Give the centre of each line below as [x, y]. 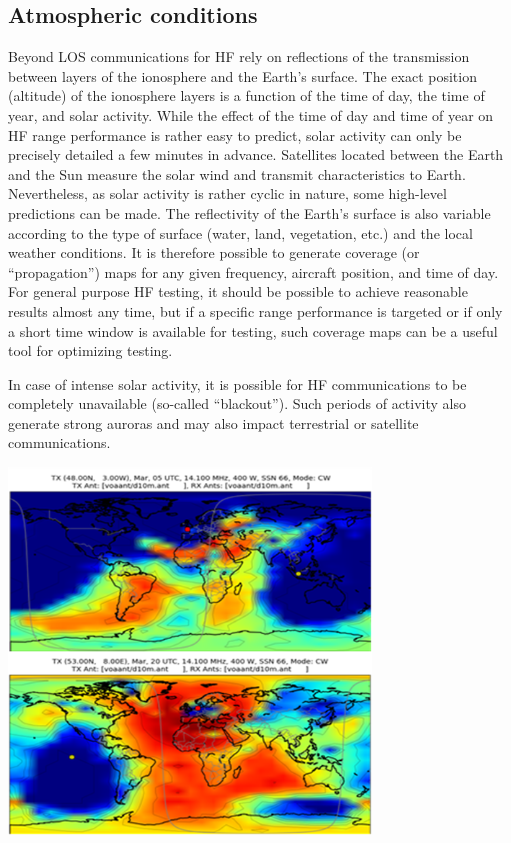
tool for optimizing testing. [90, 350]
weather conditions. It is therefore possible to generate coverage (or [214, 252]
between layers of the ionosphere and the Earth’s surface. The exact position [242, 75]
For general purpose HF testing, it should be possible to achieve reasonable [238, 291]
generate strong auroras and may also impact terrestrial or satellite [213, 422]
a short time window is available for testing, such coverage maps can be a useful [253, 330]
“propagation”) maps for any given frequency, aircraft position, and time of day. [253, 271]
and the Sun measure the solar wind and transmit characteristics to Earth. [237, 173]
